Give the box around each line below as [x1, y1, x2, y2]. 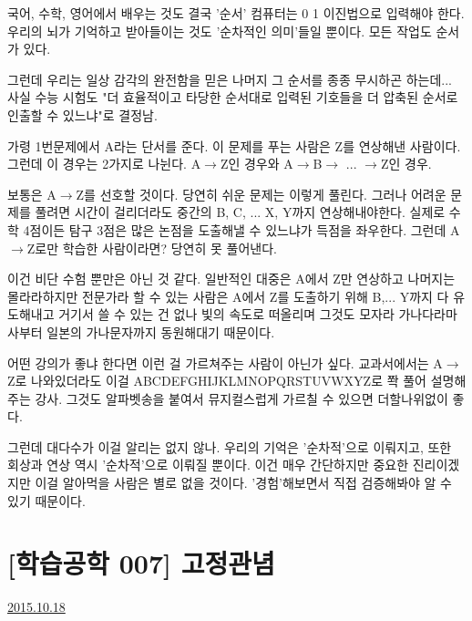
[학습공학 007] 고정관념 [7, 544, 275, 582]
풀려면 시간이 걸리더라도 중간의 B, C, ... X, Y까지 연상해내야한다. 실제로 [35, 202, 446, 222]
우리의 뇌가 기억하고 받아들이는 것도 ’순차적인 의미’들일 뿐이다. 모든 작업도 [7, 21, 432, 40]
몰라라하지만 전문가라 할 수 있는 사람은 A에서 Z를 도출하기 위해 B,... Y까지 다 [7, 286, 449, 305]
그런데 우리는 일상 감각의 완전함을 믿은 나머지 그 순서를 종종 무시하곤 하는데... [7, 69, 452, 88]
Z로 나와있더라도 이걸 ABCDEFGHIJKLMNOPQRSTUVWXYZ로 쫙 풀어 [7, 371, 426, 390]
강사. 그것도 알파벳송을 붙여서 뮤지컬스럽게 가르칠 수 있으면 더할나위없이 [35, 388, 448, 408]
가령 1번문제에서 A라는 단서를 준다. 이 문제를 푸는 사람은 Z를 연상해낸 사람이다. [7, 136, 461, 155]
